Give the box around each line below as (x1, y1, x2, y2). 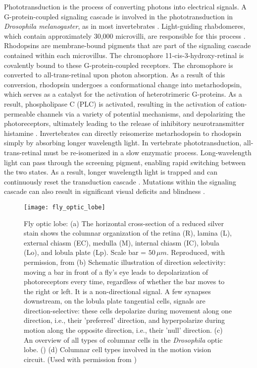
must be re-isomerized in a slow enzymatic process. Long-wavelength (44, 147, 252, 157)
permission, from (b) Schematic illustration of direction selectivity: (24, 256, 226, 267)
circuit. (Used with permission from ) (24, 354, 137, 364)
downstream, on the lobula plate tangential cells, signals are (24, 296, 206, 306)
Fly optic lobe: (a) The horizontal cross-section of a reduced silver (24, 218, 224, 228)
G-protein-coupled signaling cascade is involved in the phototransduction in (4, 11, 233, 21)
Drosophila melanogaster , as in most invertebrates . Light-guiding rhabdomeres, (4, 21, 246, 31)
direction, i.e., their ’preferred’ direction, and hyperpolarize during (24, 315, 225, 325)
